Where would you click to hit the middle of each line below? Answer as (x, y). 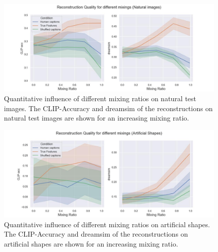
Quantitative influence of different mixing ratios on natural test (100, 98)
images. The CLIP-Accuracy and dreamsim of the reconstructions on (109, 108)
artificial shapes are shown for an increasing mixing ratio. (91, 243)
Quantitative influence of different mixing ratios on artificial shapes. (107, 224)
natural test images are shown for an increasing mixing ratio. (97, 118)
